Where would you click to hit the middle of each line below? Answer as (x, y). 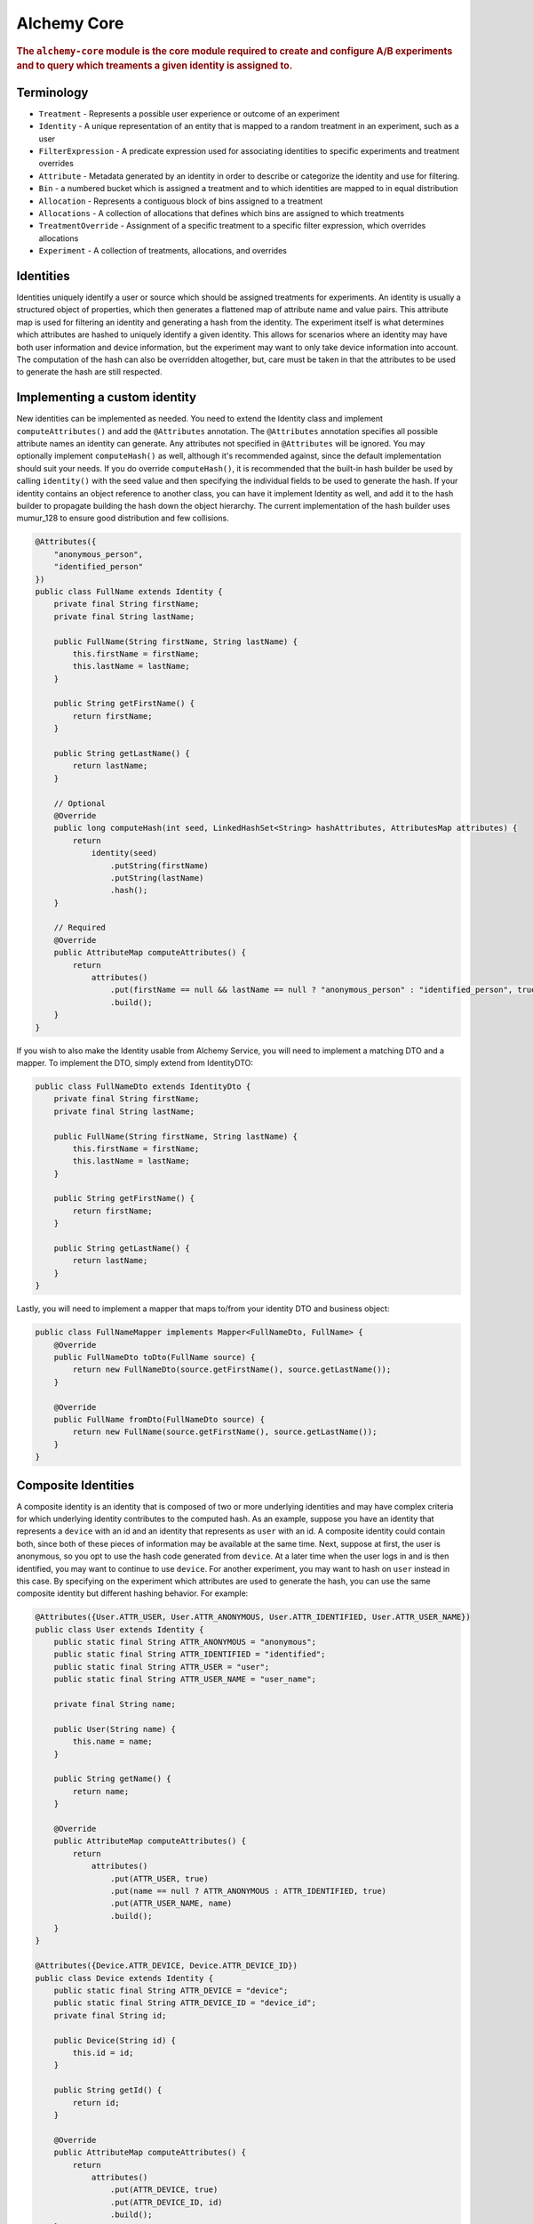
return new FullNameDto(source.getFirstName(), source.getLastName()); (232, 1370)
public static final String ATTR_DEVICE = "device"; (171, 1991)
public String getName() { (113, 1779)
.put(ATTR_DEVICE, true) (164, 2190)
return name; (101, 1791)
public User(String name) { (115, 1729)
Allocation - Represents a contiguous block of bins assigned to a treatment (181, 201)
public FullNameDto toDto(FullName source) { (155, 1357)
